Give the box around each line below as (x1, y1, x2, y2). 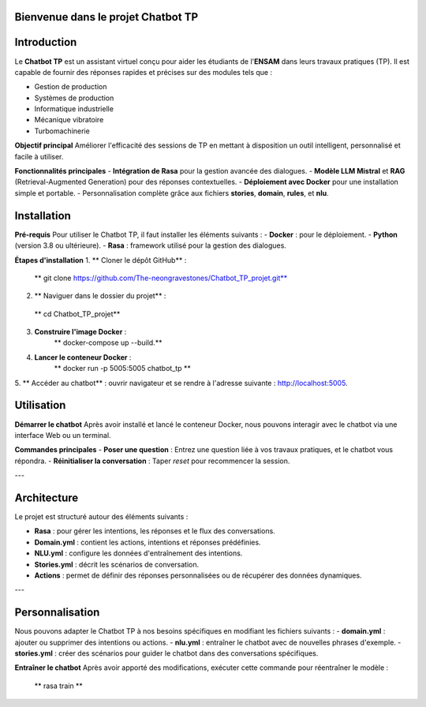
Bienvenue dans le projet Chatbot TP (14, 10, 199, 24)
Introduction (14, 36, 77, 49)
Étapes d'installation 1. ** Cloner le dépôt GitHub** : (14, 255, 187, 264)
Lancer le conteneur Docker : (34, 352, 132, 362)
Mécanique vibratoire (34, 115, 104, 125)
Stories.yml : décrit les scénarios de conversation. (34, 559, 200, 569)
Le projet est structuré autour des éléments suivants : (14, 512, 189, 522)
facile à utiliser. (14, 151, 64, 161)
